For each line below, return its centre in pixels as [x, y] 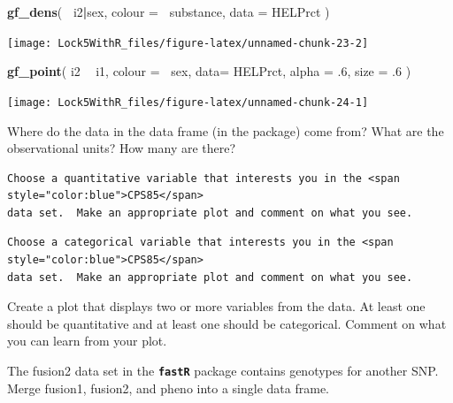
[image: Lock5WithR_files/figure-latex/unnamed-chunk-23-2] [188, 43]
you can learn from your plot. [87, 341]
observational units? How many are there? [122, 148]
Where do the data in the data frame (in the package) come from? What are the [226, 130]
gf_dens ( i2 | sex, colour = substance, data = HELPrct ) [169, 11]
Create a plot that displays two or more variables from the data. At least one [216, 306]
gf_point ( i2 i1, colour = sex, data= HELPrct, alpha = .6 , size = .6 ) [209, 71]
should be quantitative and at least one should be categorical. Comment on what [227, 323]
